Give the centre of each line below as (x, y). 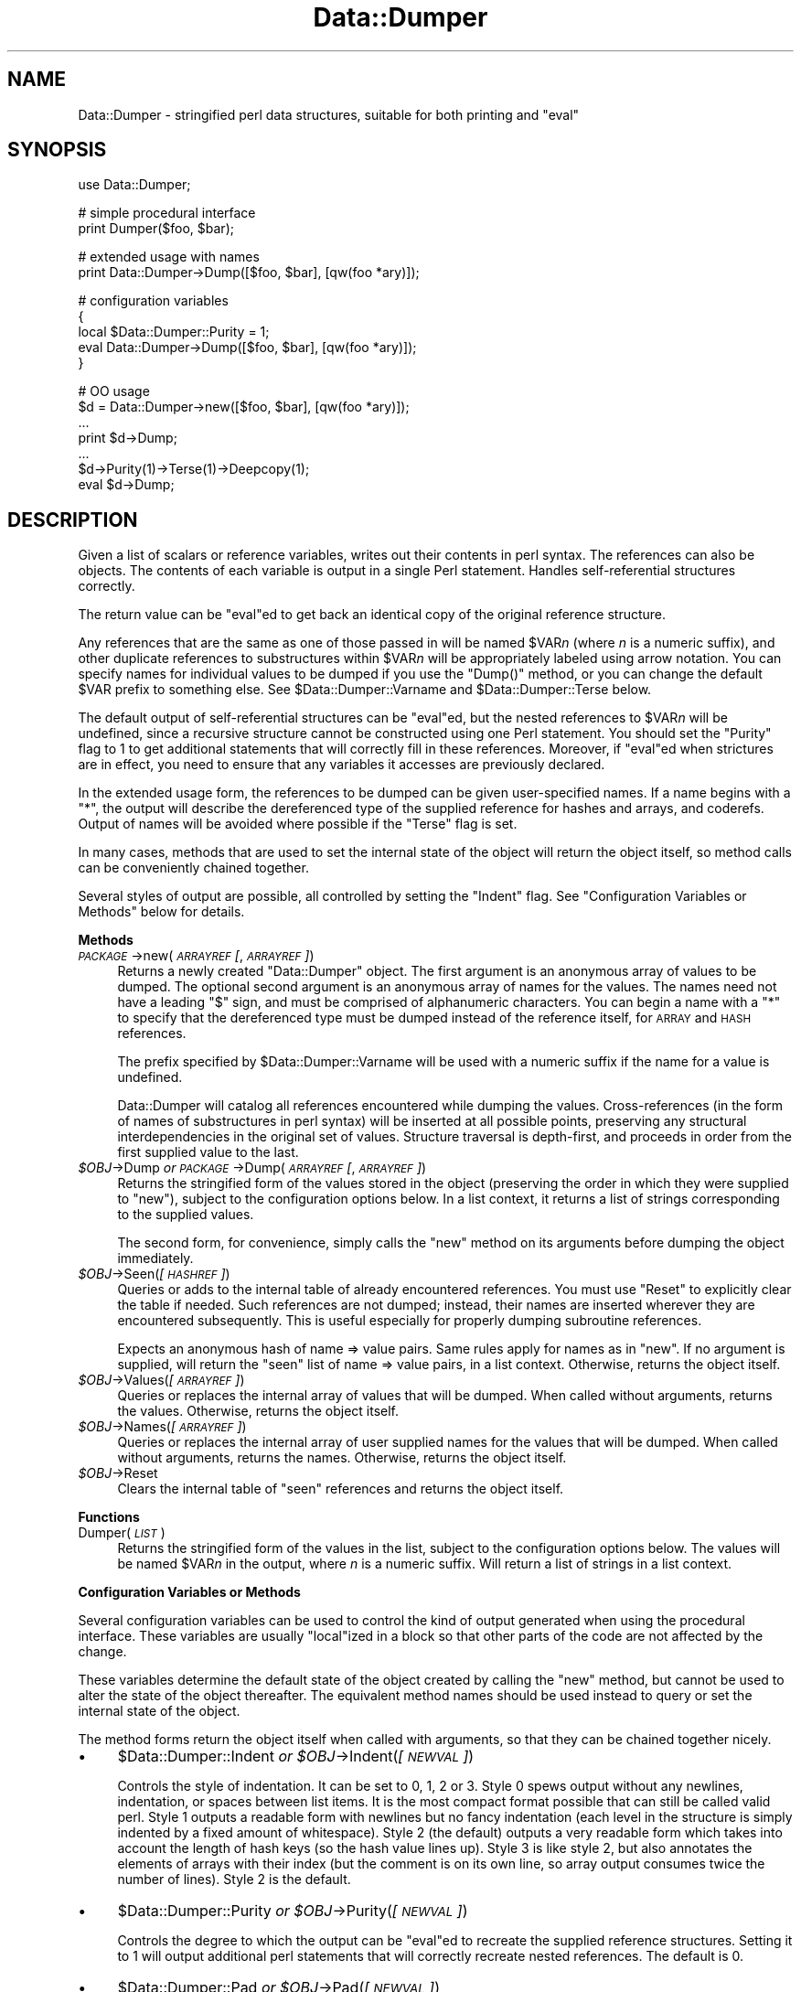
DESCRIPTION (73, 519)
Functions (109, 1517)
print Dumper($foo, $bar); (156, 229)
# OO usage (114, 391)
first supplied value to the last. (208, 1152)
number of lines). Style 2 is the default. (234, 1880)
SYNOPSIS (57, 150)
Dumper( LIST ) (122, 1533)
